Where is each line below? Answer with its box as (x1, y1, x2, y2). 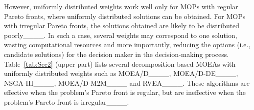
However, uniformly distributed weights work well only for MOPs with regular (4, 1, 238, 11)
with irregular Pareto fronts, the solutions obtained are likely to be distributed (4, 20, 240, 31)
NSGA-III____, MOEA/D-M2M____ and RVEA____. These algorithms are (4, 77, 250, 88)
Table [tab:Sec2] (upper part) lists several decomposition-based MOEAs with (4, 58, 236, 69)
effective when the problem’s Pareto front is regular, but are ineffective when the (4, 87, 246, 97)
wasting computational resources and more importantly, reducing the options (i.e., (4, 39, 251, 50)
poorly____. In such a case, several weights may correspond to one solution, (4, 30, 237, 40)
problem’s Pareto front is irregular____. (4, 96, 129, 107)
